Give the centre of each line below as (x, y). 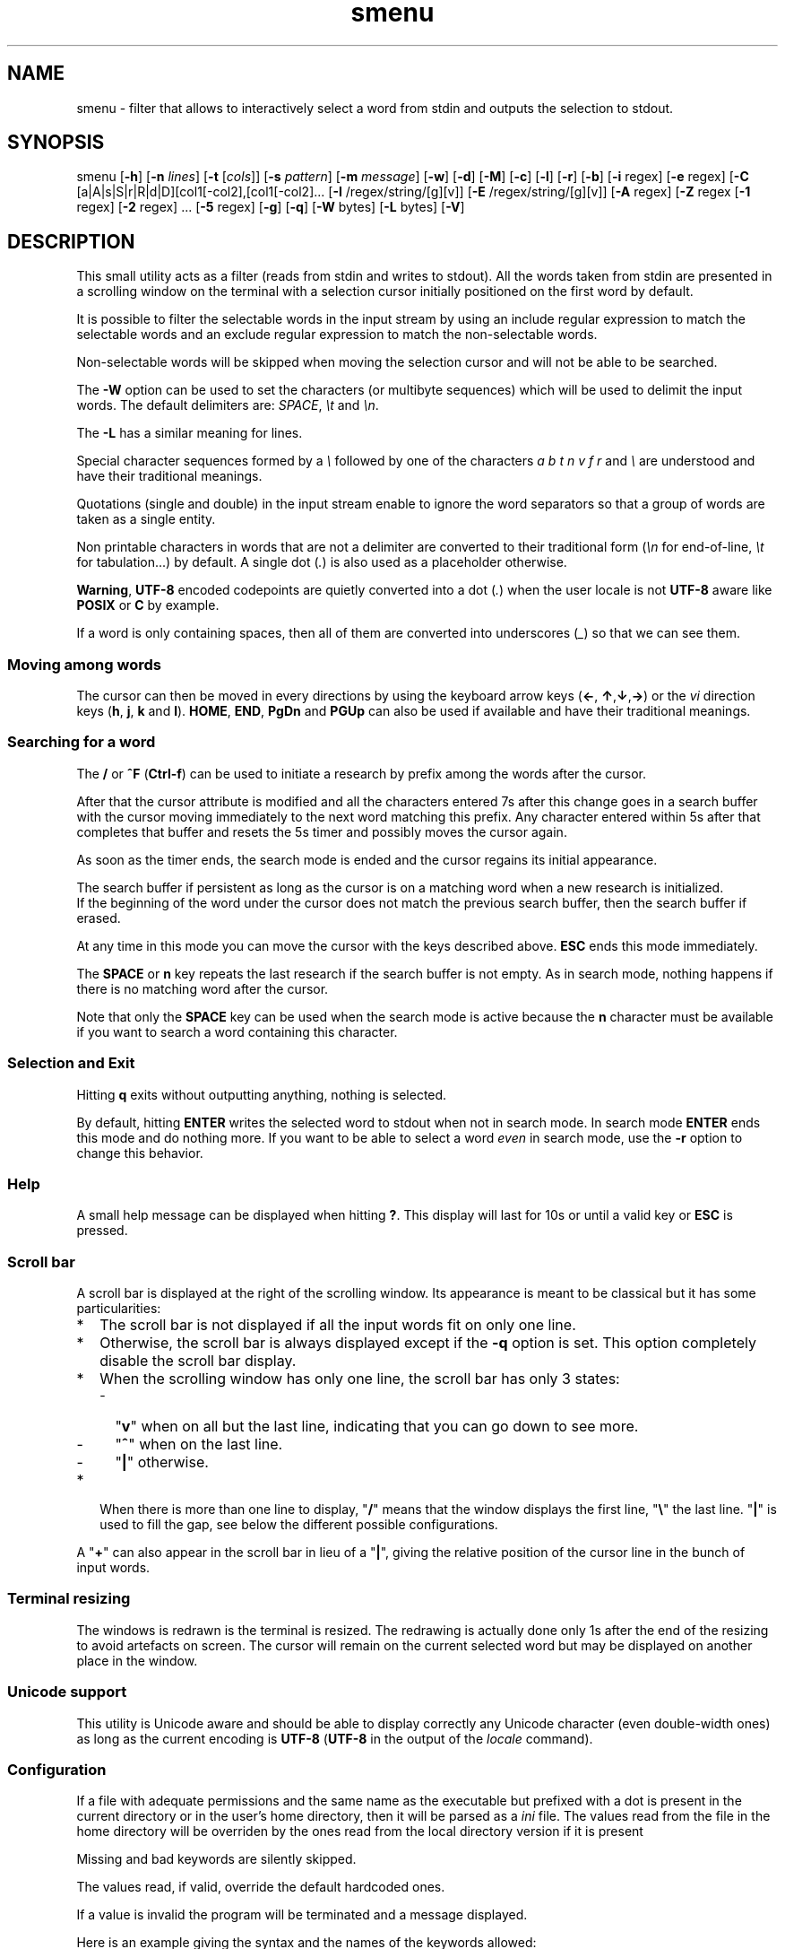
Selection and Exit (71, 1063)
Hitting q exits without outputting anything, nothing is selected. (262, 1094)
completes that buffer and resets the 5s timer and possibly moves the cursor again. (322, 831)
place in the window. (137, 1660)
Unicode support (67, 1692)
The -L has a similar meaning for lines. (190, 433)
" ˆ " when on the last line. (199, 1444)
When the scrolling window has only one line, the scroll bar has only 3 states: (360, 1379)
